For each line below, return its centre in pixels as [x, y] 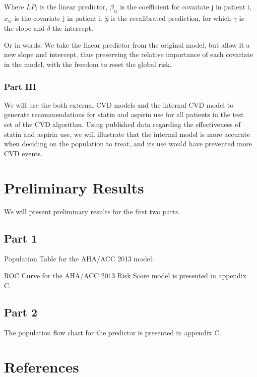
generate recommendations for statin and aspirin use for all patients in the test [124, 114]
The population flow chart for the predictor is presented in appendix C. [113, 333]
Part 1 [21, 238]
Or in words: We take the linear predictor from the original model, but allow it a [127, 44]
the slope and [25, 28]
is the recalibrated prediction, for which [171, 18]
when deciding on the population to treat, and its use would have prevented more [128, 144]
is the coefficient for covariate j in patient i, [186, 6]
